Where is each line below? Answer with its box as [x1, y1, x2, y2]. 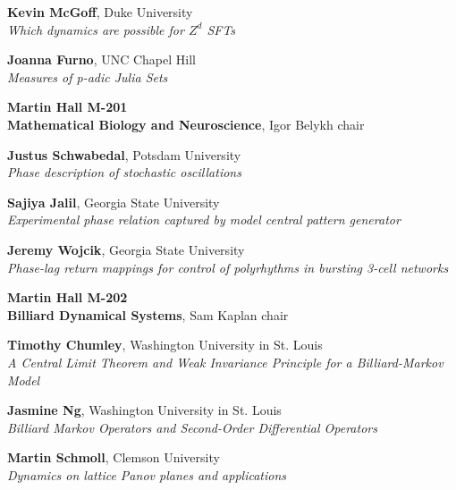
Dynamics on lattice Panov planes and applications [7, 465, 287, 484]
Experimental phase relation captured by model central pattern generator [7, 210, 401, 229]
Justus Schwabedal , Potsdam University [7, 145, 241, 164]
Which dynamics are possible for [7, 20, 184, 38]
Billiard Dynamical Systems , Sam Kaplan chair [7, 305, 289, 324]
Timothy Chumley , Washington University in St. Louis [7, 335, 323, 354]
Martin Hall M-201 [7, 97, 128, 116]
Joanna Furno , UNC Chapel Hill [7, 50, 196, 69]
